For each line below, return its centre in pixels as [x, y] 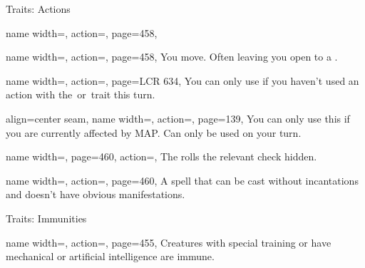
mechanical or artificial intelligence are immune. [110, 256]
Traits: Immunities [46, 218]
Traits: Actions [38, 9]
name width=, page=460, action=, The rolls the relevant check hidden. [161, 156]
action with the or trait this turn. [81, 94]
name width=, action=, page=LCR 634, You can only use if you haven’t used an [182, 80]
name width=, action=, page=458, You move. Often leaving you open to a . [172, 57]
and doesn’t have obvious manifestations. [96, 194]
